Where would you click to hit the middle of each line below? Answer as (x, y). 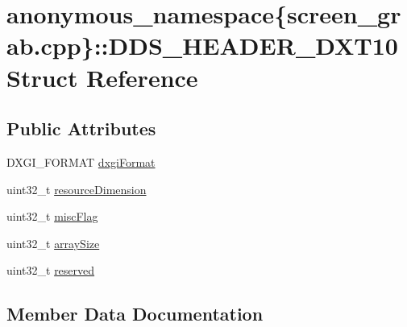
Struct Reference (102, 77)
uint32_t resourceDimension (77, 189)
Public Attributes (81, 128)
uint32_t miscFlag (52, 216)
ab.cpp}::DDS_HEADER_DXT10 (202, 46)
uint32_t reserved (51, 270)
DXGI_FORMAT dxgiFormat (81, 161)
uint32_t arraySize (53, 243)
